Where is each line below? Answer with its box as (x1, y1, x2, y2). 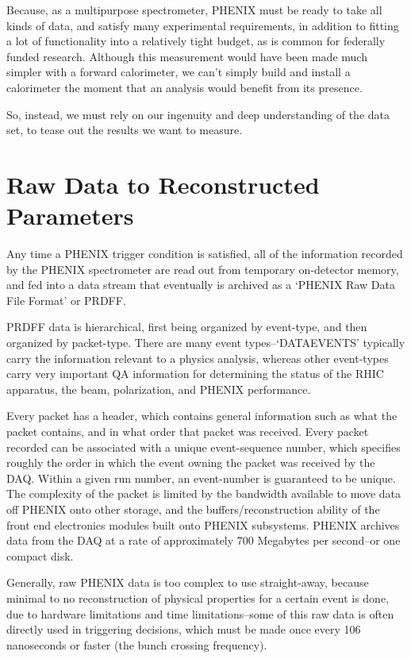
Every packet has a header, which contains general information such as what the (6, 407, 398, 424)
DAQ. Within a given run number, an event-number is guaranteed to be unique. (6, 469, 396, 486)
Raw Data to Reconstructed (6, 168, 320, 200)
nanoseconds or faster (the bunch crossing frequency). (6, 636, 267, 653)
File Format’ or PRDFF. (6, 291, 126, 308)
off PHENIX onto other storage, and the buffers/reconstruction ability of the (6, 500, 380, 517)
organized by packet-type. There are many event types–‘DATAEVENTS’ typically (6, 334, 405, 351)
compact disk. (6, 547, 74, 564)
